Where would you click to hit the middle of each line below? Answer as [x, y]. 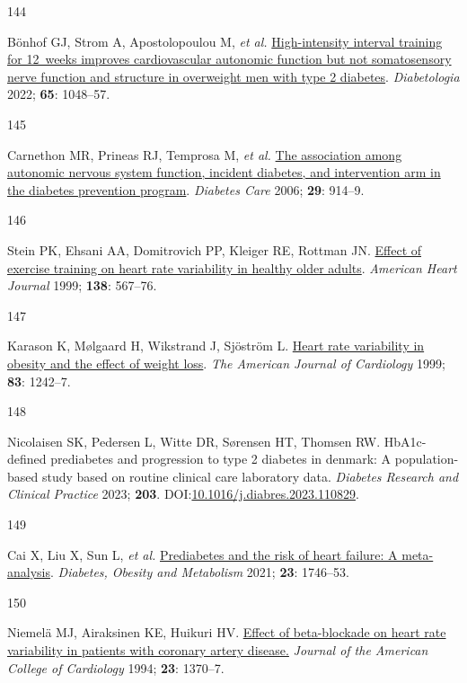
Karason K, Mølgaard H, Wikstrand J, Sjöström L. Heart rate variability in [216, 346]
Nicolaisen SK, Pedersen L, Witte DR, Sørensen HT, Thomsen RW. [194, 441]
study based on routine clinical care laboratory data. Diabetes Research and [250, 476]
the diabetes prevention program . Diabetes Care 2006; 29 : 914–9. [186, 189]
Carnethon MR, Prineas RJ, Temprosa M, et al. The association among [205, 154]
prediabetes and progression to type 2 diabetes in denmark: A [221, 459]
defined [27, 459]
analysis [29, 572]
